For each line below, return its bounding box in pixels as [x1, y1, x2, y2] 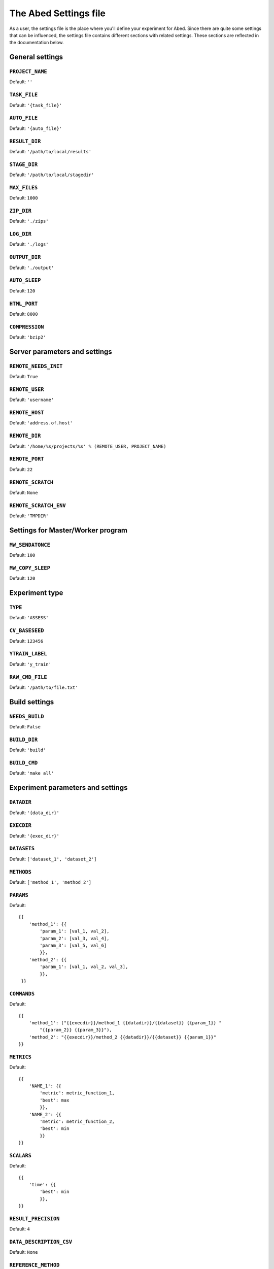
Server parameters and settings [9, 347, 113, 356]
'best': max [40, 1097, 70, 1103]
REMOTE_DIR [9, 432, 41, 439]
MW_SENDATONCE [9, 541, 51, 548]
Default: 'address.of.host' [9, 420, 73, 426]
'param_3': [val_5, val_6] [40, 943, 107, 949]
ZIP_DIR [9, 207, 31, 214]
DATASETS [9, 845, 35, 852]
